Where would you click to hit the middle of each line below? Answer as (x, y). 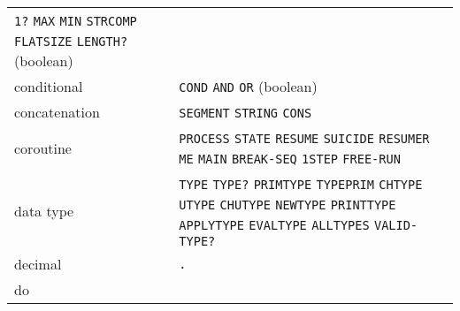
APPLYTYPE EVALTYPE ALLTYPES (274, 225)
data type (44, 211)
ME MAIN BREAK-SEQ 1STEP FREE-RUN (290, 159)
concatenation (57, 112)
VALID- (396, 225)
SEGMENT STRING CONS (245, 113)
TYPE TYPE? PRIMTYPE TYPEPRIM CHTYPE (301, 185)
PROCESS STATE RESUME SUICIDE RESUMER (304, 139)
